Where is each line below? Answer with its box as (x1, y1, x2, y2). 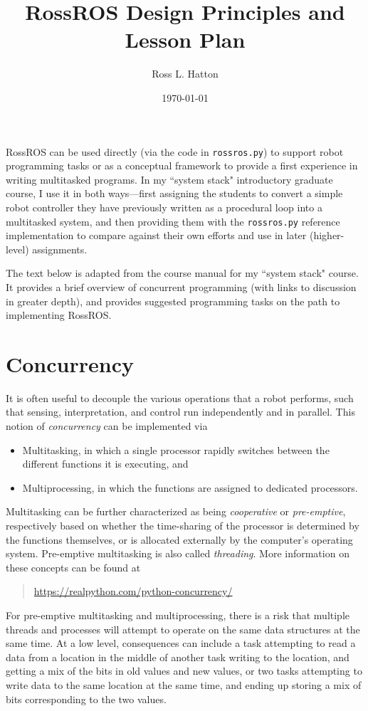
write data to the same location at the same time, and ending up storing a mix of (6, 677, 362, 692)
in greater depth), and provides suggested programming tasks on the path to (6, 293, 340, 308)
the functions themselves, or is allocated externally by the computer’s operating (6, 532, 353, 547)
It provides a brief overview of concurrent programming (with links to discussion (6, 279, 357, 294)
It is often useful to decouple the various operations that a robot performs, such (6, 390, 354, 405)
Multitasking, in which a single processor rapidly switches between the (22, 442, 330, 457)
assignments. (32, 241, 88, 256)
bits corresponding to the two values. (6, 691, 167, 706)
